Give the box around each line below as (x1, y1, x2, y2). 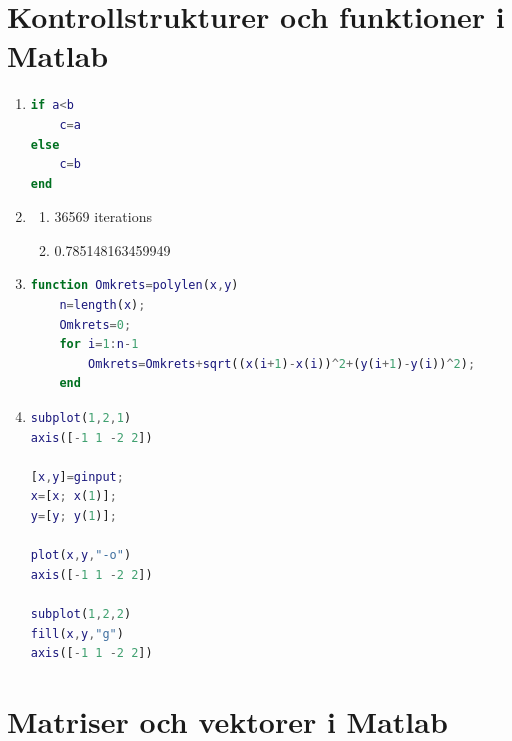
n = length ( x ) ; (59, 298, 146, 313)
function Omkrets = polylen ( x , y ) (30, 278, 239, 293)
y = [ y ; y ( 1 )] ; (30, 509, 117, 523)
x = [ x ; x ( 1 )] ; (30, 489, 117, 504)
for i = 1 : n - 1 (59, 337, 139, 352)
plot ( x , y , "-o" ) (30, 548, 132, 563)
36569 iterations (54, 206, 152, 227)
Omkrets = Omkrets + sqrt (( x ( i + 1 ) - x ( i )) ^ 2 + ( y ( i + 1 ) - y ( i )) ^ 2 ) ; (88, 356, 476, 371)
